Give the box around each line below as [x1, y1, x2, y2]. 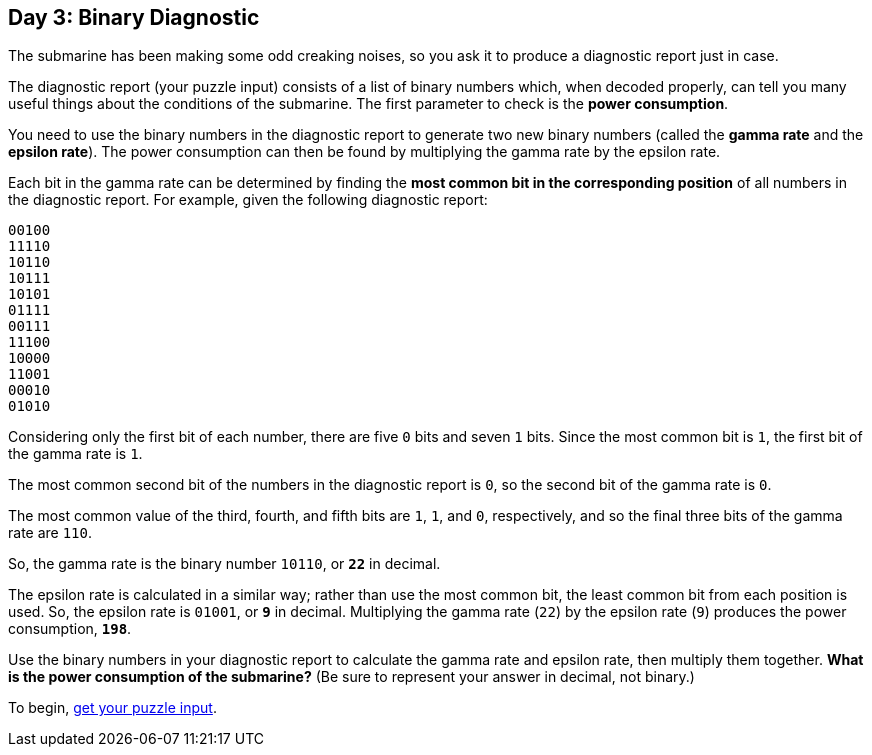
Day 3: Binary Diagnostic [8, 5, 260, 30]
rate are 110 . [8, 524, 93, 542]
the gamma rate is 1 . [8, 445, 143, 463]
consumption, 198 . [8, 620, 132, 638]
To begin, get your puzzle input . [8, 699, 217, 717]
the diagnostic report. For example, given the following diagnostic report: [8, 191, 488, 209]
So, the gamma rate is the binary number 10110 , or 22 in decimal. [8, 555, 441, 573]
